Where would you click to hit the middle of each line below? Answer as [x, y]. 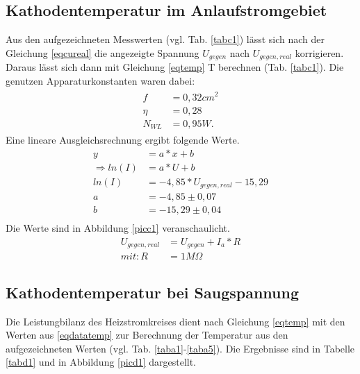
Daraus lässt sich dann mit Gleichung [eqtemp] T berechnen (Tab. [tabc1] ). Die [175, 67]
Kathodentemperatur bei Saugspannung [152, 292]
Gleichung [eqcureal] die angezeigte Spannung [103, 52]
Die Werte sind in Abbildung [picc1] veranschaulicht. [118, 228]
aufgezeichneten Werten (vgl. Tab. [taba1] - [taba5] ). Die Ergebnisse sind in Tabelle [180, 348]
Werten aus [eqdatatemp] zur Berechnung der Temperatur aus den [147, 335]
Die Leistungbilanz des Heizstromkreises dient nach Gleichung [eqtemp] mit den [175, 321]
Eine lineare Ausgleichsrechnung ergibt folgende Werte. [123, 140]
